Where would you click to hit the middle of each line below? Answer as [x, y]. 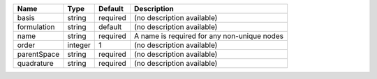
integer [79, 45]
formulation [36, 27]
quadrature [35, 63]
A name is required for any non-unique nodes [209, 36]
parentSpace [38, 54]
